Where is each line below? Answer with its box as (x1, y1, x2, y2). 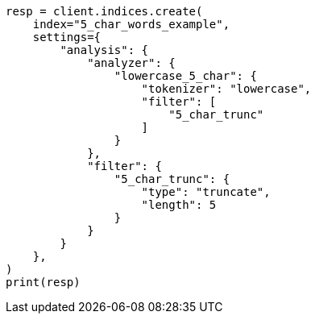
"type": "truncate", (141, 185, 271, 198)
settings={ (32, 31, 102, 44)
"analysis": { (60, 44, 149, 56)
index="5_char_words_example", (32, 18, 230, 31)
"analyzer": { (87, 56, 176, 69)
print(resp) (6, 276, 81, 289)
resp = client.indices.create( (6, 5, 203, 18)
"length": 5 (141, 198, 217, 211)
